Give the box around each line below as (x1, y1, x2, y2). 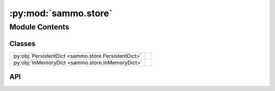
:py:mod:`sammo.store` (9, 8, 113, 19)
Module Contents (9, 22, 70, 32)
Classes (9, 39, 36, 48)
